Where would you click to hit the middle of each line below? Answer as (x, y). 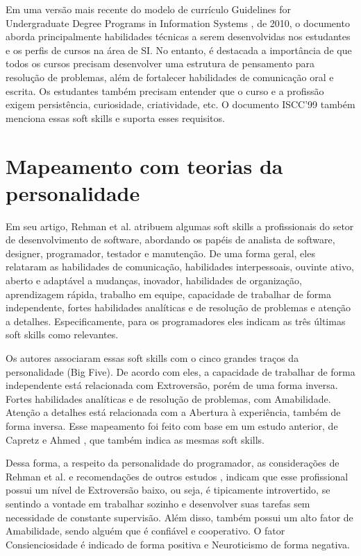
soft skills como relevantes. (62, 335)
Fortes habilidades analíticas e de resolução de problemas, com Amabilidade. (168, 398)
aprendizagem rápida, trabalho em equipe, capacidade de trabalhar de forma (168, 294)
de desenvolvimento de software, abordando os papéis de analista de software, (170, 240)
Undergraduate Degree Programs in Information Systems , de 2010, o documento (178, 23)
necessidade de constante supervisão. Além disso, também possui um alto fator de (179, 517)
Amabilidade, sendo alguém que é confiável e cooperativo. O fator (145, 531)
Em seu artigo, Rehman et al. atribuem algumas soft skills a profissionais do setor (180, 226)
